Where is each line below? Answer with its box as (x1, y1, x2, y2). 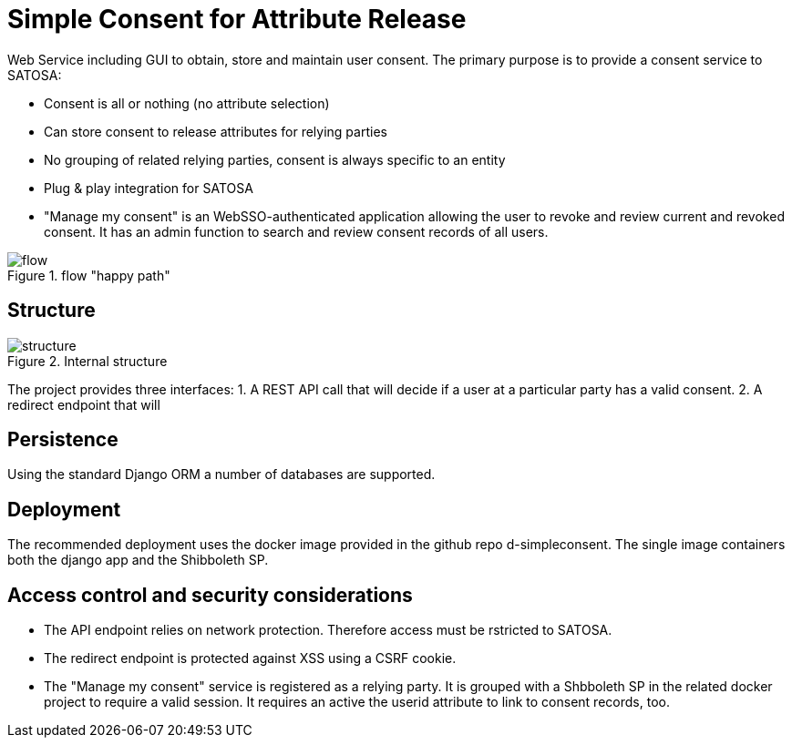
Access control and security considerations (7, 583, 413, 607)
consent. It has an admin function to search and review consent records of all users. (44, 223, 549, 240)
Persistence (7, 428, 118, 452)
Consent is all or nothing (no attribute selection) (44, 95, 330, 111)
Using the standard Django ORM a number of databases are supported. (7, 466, 436, 483)
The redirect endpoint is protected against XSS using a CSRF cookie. (44, 650, 457, 667)
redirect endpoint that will (7, 396, 160, 413)
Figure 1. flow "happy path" (7, 267, 170, 283)
